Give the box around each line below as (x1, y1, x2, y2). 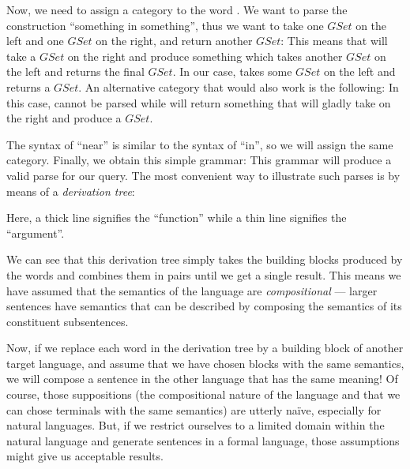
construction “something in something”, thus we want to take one (6, 17, 324, 33)
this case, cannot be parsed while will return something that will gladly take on (6, 94, 391, 111)
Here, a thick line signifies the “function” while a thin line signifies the (6, 209, 347, 226)
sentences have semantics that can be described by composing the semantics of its (6, 298, 402, 314)
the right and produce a (6, 110, 122, 126)
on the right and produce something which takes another (67, 47, 343, 64)
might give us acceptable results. (6, 448, 164, 464)
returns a (6, 78, 51, 95)
